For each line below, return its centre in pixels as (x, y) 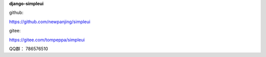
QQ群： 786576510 (29, 49)
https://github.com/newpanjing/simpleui (50, 22)
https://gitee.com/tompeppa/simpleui (47, 40)
